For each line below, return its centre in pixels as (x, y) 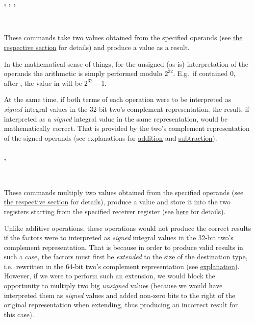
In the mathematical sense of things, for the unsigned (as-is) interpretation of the (126, 63)
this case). (19, 314)
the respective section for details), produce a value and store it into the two (117, 202)
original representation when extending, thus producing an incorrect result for (121, 305)
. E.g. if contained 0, (204, 73)
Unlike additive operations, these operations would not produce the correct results (127, 228)
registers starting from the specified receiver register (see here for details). (115, 211)
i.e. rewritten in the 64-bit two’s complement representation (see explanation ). (122, 266)
